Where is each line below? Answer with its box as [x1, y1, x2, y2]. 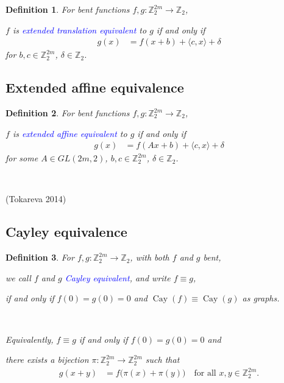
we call [5, 271, 31, 284]
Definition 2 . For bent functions [5, 107, 130, 119]
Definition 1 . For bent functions [5, 3, 130, 15]
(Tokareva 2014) [5, 192, 66, 205]
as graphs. [242, 292, 280, 304]
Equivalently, [5, 332, 54, 345]
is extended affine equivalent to [12, 127, 127, 139]
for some [5, 152, 38, 164]
